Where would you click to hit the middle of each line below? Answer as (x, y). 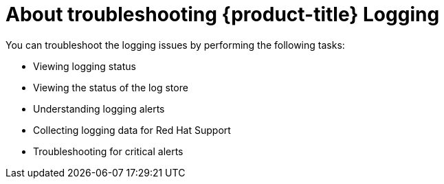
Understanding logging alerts (99, 108)
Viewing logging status (85, 66)
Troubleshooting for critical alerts (108, 151)
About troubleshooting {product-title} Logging (223, 14)
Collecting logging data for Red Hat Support (132, 130)
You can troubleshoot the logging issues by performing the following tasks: (175, 45)
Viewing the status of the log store (111, 87)
